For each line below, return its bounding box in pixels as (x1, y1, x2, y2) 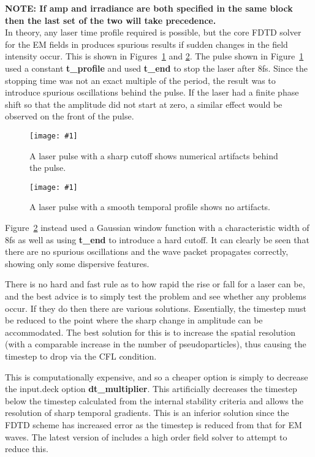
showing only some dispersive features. (5, 257, 150, 270)
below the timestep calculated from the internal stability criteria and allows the (5, 394, 303, 407)
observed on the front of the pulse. (5, 110, 134, 123)
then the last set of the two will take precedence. (5, 13, 216, 26)
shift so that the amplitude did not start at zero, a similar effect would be (5, 97, 283, 110)
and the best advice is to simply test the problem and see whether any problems (5, 290, 306, 302)
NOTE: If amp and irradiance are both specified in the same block (5, 2, 293, 14)
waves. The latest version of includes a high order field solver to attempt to (5, 430, 287, 443)
